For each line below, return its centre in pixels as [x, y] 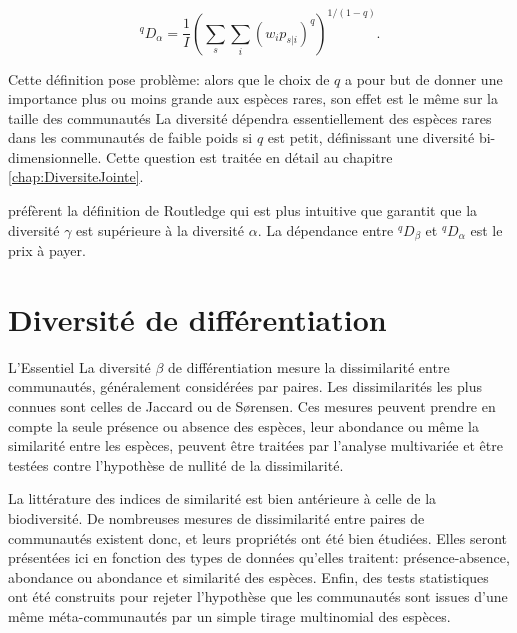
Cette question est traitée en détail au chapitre [249, 156]
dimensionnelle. [55, 156]
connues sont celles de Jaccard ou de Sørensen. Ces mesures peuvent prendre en [252, 406]
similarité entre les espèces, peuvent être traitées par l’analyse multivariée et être [255, 445]
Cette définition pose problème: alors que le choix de [169, 78]
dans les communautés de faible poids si [130, 137]
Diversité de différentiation [197, 318]
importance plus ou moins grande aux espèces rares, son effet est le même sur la [253, 98]
